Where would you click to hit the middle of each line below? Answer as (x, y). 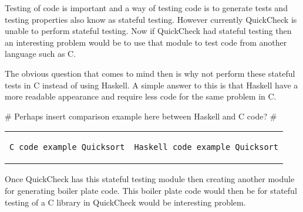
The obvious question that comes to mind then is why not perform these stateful (150, 73)
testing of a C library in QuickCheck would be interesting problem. (125, 202)
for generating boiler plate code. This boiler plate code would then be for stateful (151, 190)
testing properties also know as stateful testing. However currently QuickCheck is (151, 19)
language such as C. (41, 54)
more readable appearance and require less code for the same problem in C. (141, 96)
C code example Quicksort (67, 147)
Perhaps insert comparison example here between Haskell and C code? (141, 116)
